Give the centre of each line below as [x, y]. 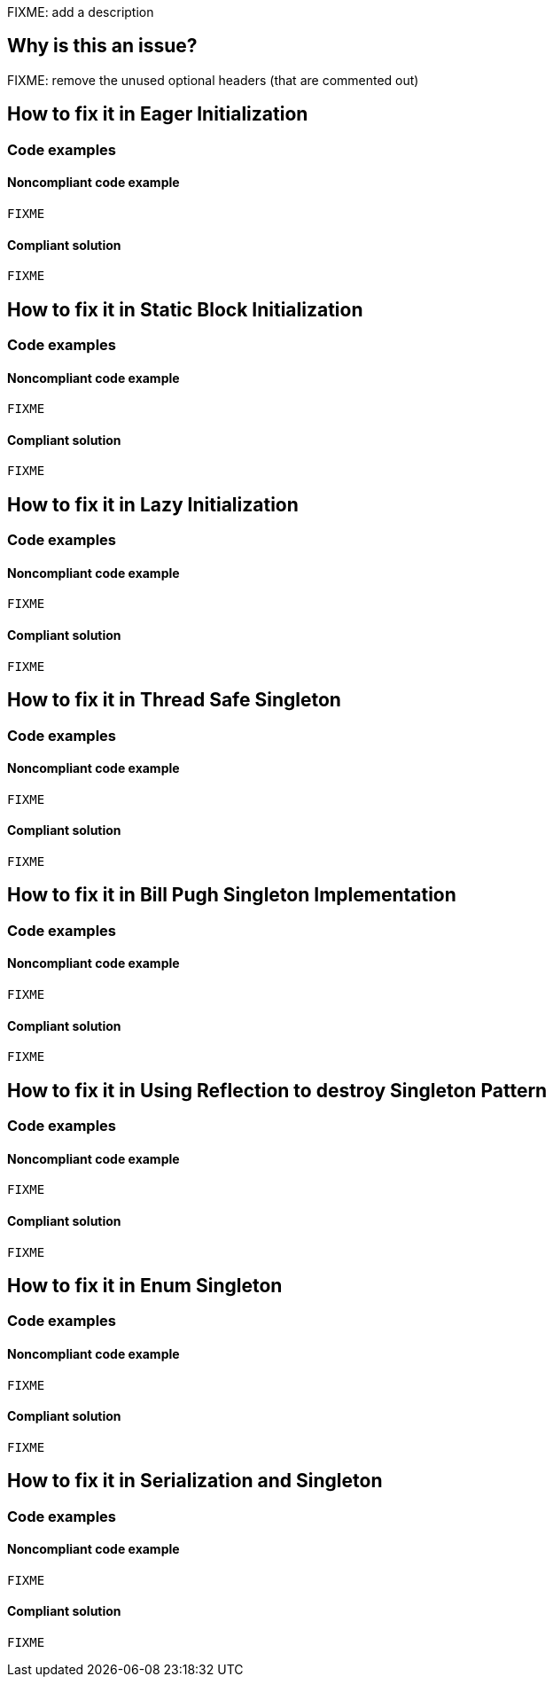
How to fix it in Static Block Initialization [185, 309]
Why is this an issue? [102, 46]
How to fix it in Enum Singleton [145, 1285]
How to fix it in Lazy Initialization [153, 504]
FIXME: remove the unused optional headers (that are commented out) [213, 80]
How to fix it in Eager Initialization [158, 114]
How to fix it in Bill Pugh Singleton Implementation [232, 895]
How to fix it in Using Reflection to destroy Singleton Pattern [277, 1090]
